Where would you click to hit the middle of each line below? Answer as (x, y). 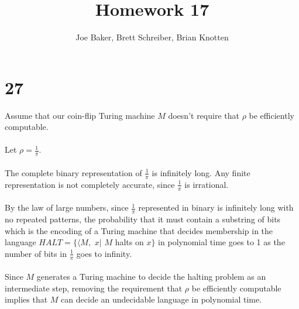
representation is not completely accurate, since (90, 184)
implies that (26, 299)
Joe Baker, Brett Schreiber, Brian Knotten (152, 37)
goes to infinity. (104, 253)
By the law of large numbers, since (67, 207)
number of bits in (36, 253)
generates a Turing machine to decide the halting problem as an (151, 277)
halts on (129, 242)
